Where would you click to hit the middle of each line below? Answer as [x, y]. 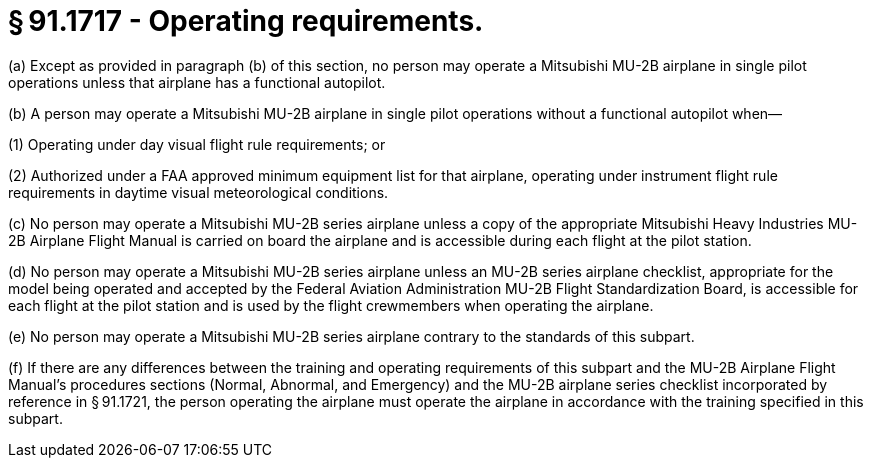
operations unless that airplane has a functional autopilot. [197, 82]
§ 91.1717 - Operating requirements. [246, 21]
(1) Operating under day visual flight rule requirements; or [197, 144]
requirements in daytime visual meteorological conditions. [198, 192]
